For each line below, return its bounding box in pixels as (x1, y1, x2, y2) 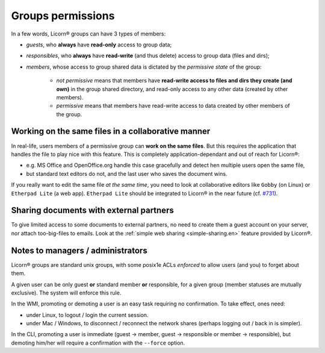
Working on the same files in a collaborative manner (11, 127, 211, 137)
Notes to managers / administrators (11, 245, 147, 255)
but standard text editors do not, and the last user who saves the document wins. (26, 170, 227, 177)
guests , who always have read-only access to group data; (26, 41, 172, 48)
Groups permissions (11, 9, 115, 22)
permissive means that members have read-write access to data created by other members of (56, 102, 290, 110)
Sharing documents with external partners (11, 205, 174, 216)
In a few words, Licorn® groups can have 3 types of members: (11, 30, 166, 37)
